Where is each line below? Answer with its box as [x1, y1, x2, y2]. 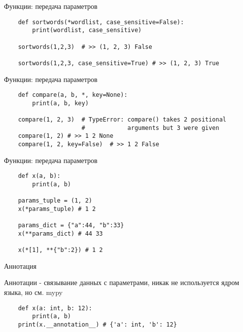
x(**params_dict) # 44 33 [18, 230, 103, 237]
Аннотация [4, 260, 36, 271]
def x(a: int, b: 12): [18, 304, 92, 312]
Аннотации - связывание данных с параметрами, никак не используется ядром [4, 277, 240, 288]
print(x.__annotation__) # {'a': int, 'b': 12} [18, 321, 177, 328]
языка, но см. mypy [4, 287, 63, 297]
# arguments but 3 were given [81, 124, 219, 131]
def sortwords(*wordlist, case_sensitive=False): [18, 18, 184, 26]
